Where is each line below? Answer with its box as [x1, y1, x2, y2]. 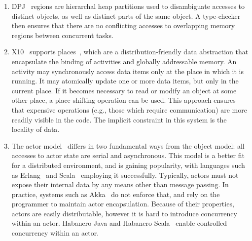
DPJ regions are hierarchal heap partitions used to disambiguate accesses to [11, 1, 245, 11]
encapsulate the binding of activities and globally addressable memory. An [11, 56, 237, 66]
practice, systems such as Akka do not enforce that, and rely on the [11, 189, 220, 199]
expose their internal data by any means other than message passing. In [11, 179, 229, 190]
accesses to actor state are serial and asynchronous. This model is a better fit [11, 150, 245, 161]
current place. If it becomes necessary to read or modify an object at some [11, 85, 237, 95]
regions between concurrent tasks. [11, 30, 113, 40]
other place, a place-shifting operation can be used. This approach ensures [11, 95, 236, 105]
